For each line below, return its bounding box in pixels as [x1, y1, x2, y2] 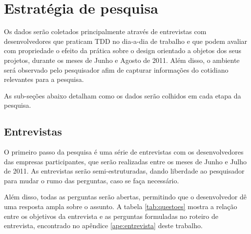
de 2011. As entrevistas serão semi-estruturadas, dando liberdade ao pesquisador [4, 166, 245, 176]
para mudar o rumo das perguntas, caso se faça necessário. [4, 175, 179, 185]
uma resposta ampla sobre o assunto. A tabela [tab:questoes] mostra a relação [4, 201, 237, 212]
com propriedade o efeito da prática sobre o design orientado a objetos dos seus [4, 45, 241, 56]
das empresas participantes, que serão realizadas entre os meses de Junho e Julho [4, 156, 247, 166]
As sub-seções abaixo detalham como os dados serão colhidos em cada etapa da [4, 90, 241, 100]
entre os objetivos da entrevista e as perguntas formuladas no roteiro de [4, 211, 218, 221]
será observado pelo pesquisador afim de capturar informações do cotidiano [4, 64, 229, 75]
